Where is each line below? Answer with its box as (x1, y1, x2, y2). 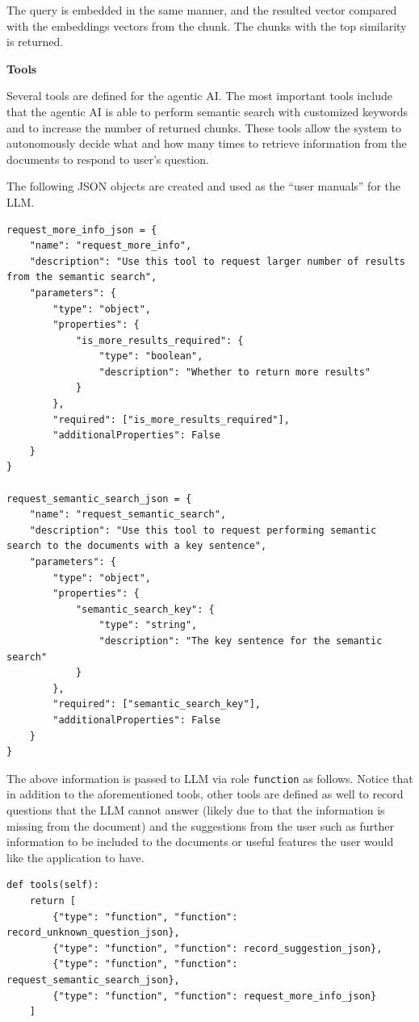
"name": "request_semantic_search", (29, 509, 227, 521)
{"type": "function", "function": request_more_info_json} (52, 990, 377, 1002)
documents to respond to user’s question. (6, 150, 209, 167)
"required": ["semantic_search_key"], (52, 698, 261, 710)
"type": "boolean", (98, 350, 203, 362)
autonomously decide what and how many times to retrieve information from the (6, 135, 407, 152)
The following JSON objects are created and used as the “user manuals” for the (6, 178, 400, 195)
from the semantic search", (6, 271, 157, 283)
